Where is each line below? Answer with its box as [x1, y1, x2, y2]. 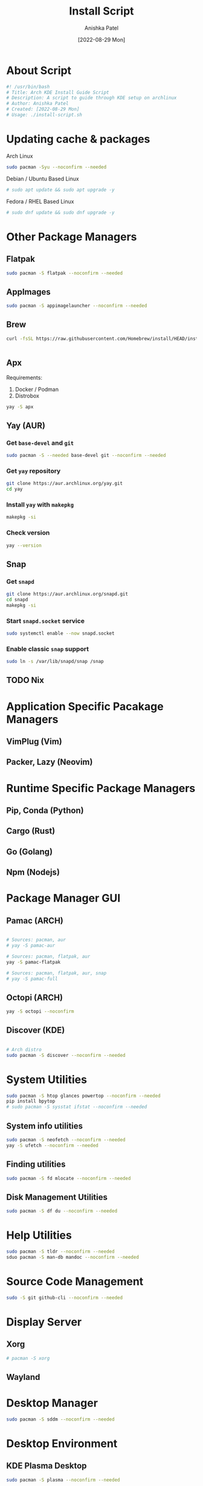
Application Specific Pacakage [6, 699, 164, 713]
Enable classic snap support [6, 644, 89, 653]
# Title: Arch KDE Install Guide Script [6, 89, 110, 95]
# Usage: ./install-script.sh [6, 112, 83, 118]
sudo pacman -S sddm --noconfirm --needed [6, 1416, 115, 1422]
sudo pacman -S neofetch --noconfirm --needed [6, 1137, 126, 1143]
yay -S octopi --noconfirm [6, 1008, 74, 1015]
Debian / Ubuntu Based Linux [6, 175, 80, 182]
